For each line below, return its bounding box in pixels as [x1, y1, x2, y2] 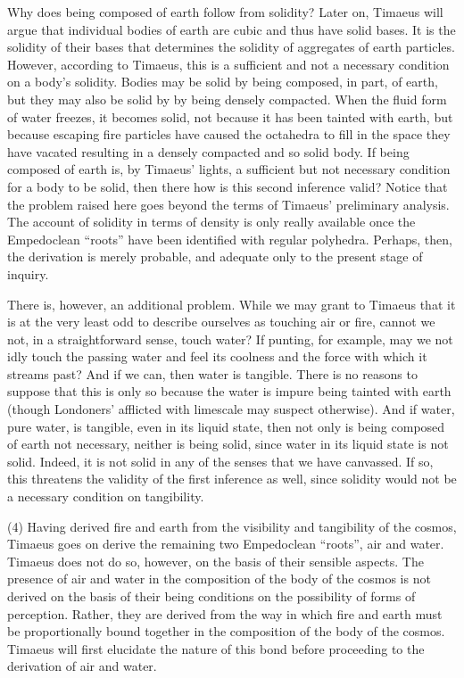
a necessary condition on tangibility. [7, 487, 204, 506]
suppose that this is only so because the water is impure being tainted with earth [7, 382, 452, 401]
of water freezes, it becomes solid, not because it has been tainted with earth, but [7, 107, 453, 126]
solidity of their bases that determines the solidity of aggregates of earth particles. [7, 37, 455, 56]
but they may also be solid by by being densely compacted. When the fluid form [7, 89, 447, 108]
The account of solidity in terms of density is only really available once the [7, 212, 416, 231]
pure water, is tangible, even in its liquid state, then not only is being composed [7, 417, 445, 435]
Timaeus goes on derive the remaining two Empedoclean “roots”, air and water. [7, 534, 444, 553]
